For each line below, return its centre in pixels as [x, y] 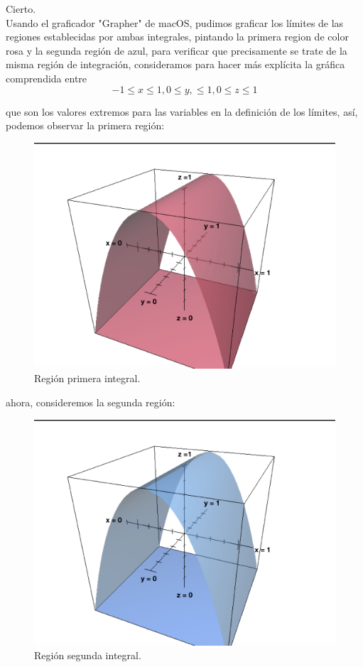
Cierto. [21, 9]
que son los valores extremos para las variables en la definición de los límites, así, [182, 111]
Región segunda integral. [88, 655]
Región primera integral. [87, 378]
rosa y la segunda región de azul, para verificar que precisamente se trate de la [177, 50]
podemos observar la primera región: [85, 125]
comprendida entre [47, 78]
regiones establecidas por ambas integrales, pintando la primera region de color [177, 37]
